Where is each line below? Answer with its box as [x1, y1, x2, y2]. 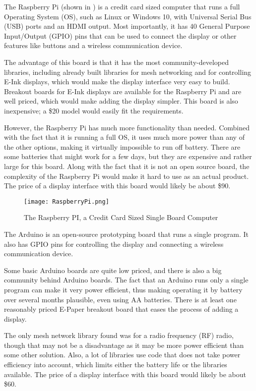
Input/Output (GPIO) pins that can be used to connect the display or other [4, 30, 237, 41]
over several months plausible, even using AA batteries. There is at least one [4, 294, 237, 304]
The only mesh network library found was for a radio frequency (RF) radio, [4, 330, 234, 340]
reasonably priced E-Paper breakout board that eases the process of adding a [4, 304, 239, 314]
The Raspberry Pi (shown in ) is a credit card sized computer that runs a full [4, 1, 240, 11]
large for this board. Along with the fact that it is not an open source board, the [4, 161, 250, 171]
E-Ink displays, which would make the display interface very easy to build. [4, 76, 230, 87]
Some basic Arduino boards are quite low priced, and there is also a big [4, 265, 222, 275]
